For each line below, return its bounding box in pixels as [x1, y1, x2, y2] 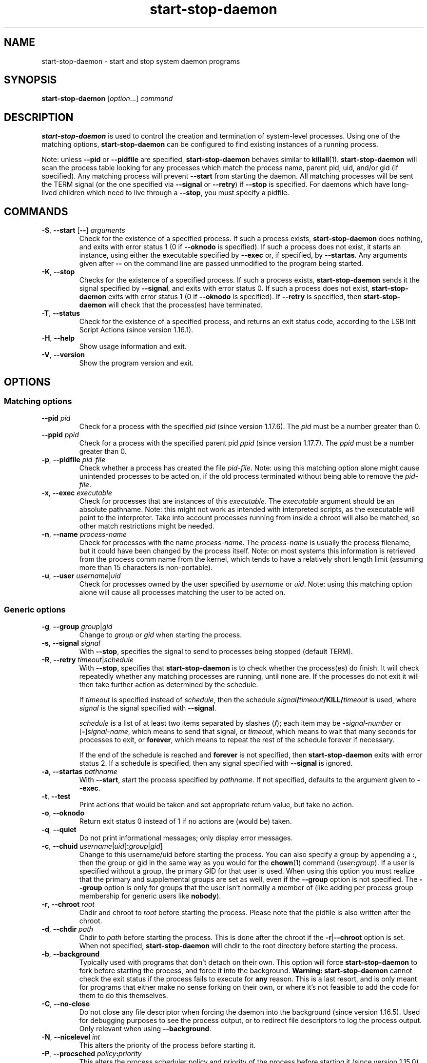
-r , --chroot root [41, 900, 95, 909]
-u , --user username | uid [41, 572, 121, 580]
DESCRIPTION [4, 111, 74, 123]
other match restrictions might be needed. [79, 522, 214, 531]
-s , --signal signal [41, 639, 100, 648]
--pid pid [41, 414, 71, 423]
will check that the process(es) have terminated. [108, 301, 263, 309]
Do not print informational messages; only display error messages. [79, 834, 293, 842]
